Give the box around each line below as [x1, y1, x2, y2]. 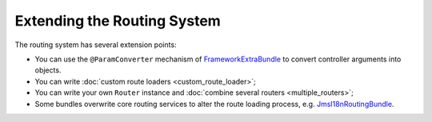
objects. [34, 65, 62, 75]
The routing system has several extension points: [14, 40, 177, 49]
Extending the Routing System [14, 12, 222, 30]
